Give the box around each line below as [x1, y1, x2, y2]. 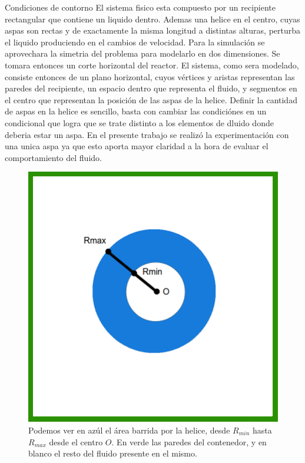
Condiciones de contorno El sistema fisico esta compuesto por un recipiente [5, 1, 276, 13]
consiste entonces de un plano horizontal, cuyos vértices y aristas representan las [5, 70, 295, 83]
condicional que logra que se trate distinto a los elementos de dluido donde [5, 116, 274, 129]
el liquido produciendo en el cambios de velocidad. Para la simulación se [5, 35, 265, 48]
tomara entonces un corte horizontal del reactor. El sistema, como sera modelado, [5, 58, 299, 71]
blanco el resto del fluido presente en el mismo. [28, 447, 197, 459]
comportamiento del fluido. [5, 151, 102, 163]
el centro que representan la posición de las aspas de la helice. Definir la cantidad [5, 93, 297, 106]
